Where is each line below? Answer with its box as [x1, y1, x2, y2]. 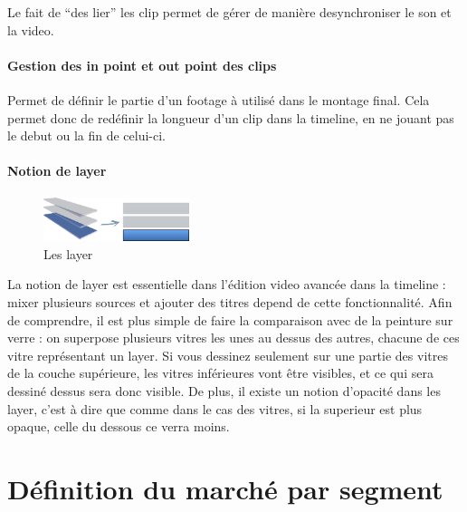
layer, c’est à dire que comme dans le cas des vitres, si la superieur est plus [7, 399, 423, 418]
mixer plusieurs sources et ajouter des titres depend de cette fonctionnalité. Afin [7, 292, 453, 311]
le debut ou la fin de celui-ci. [7, 126, 166, 145]
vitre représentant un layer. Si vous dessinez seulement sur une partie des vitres [7, 345, 448, 364]
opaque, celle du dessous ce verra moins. [7, 417, 230, 436]
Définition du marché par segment [7, 469, 443, 507]
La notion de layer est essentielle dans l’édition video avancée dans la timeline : [7, 275, 446, 294]
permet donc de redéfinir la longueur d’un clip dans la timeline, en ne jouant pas [7, 108, 454, 127]
